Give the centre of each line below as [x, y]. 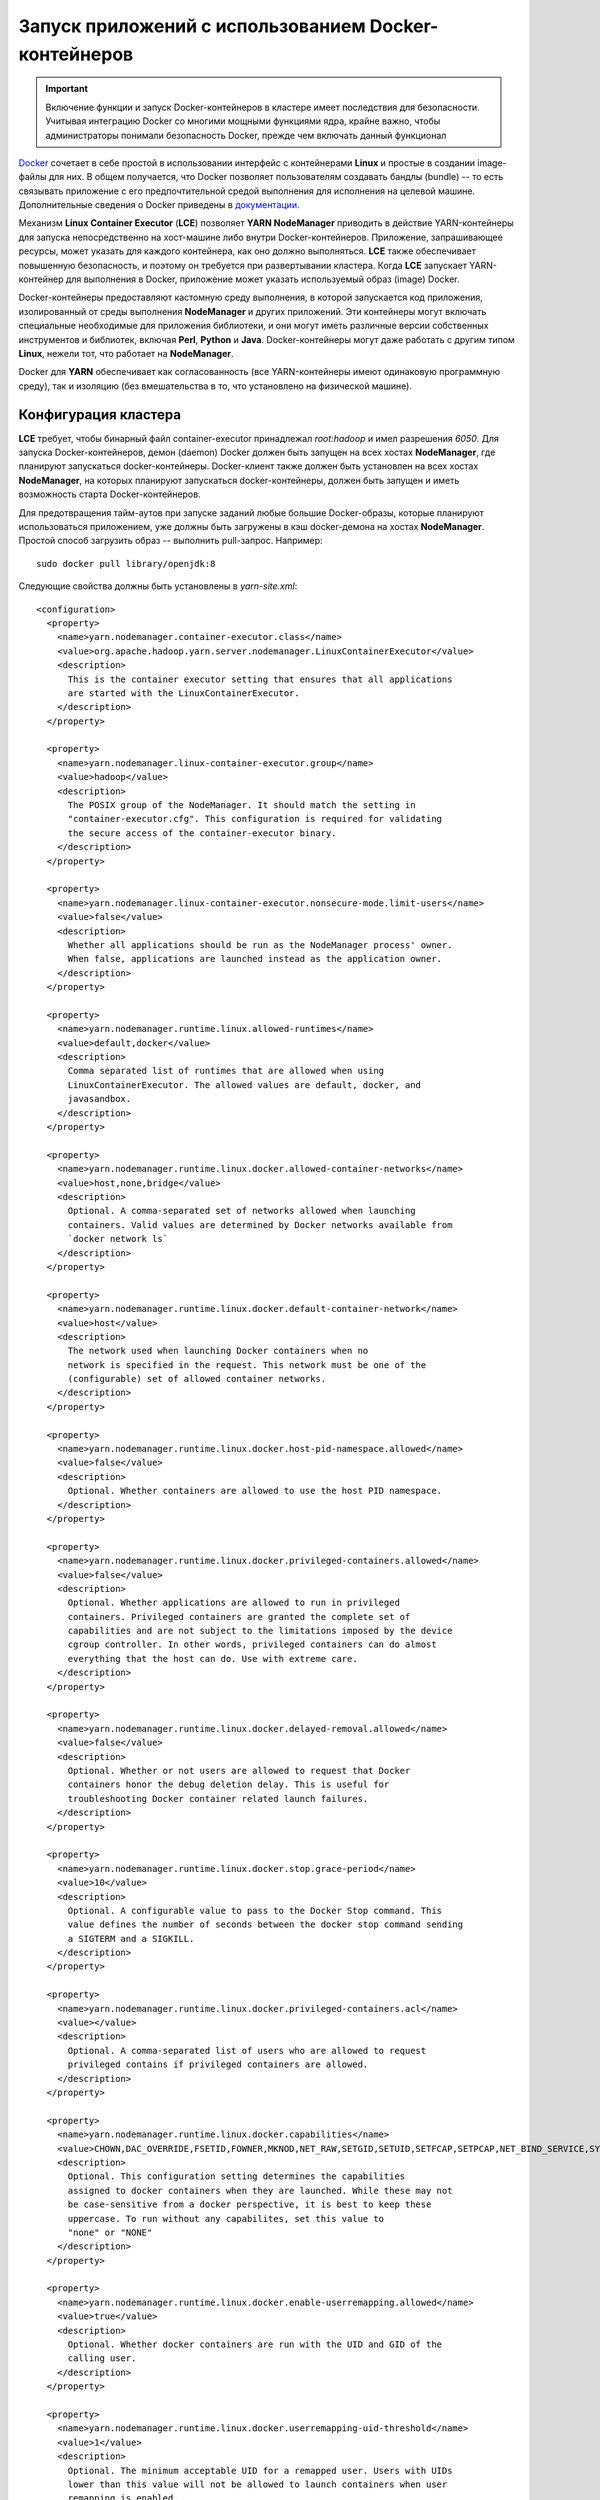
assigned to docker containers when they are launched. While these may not [260, 2190]
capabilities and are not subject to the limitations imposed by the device [260, 1631]
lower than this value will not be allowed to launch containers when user [257, 2484]
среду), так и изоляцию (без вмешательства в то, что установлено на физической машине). [215, 386]
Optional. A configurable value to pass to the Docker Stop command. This [255, 1910]
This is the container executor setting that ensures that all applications [260, 679]
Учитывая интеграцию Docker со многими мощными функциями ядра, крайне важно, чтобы [243, 121]
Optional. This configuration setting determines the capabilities [236, 2176]
